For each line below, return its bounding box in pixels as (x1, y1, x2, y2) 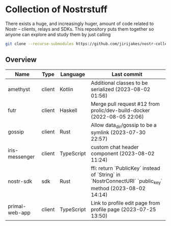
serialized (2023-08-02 (91, 85, 151, 93)
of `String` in (91, 171, 121, 178)
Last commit (111, 71, 142, 78)
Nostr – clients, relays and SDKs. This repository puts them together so (5, 26, 154, 32)
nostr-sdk (8, 178, 33, 185)
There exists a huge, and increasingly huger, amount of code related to (5, 20, 154, 27)
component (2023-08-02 (91, 150, 155, 157)
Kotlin (59, 85, 74, 93)
